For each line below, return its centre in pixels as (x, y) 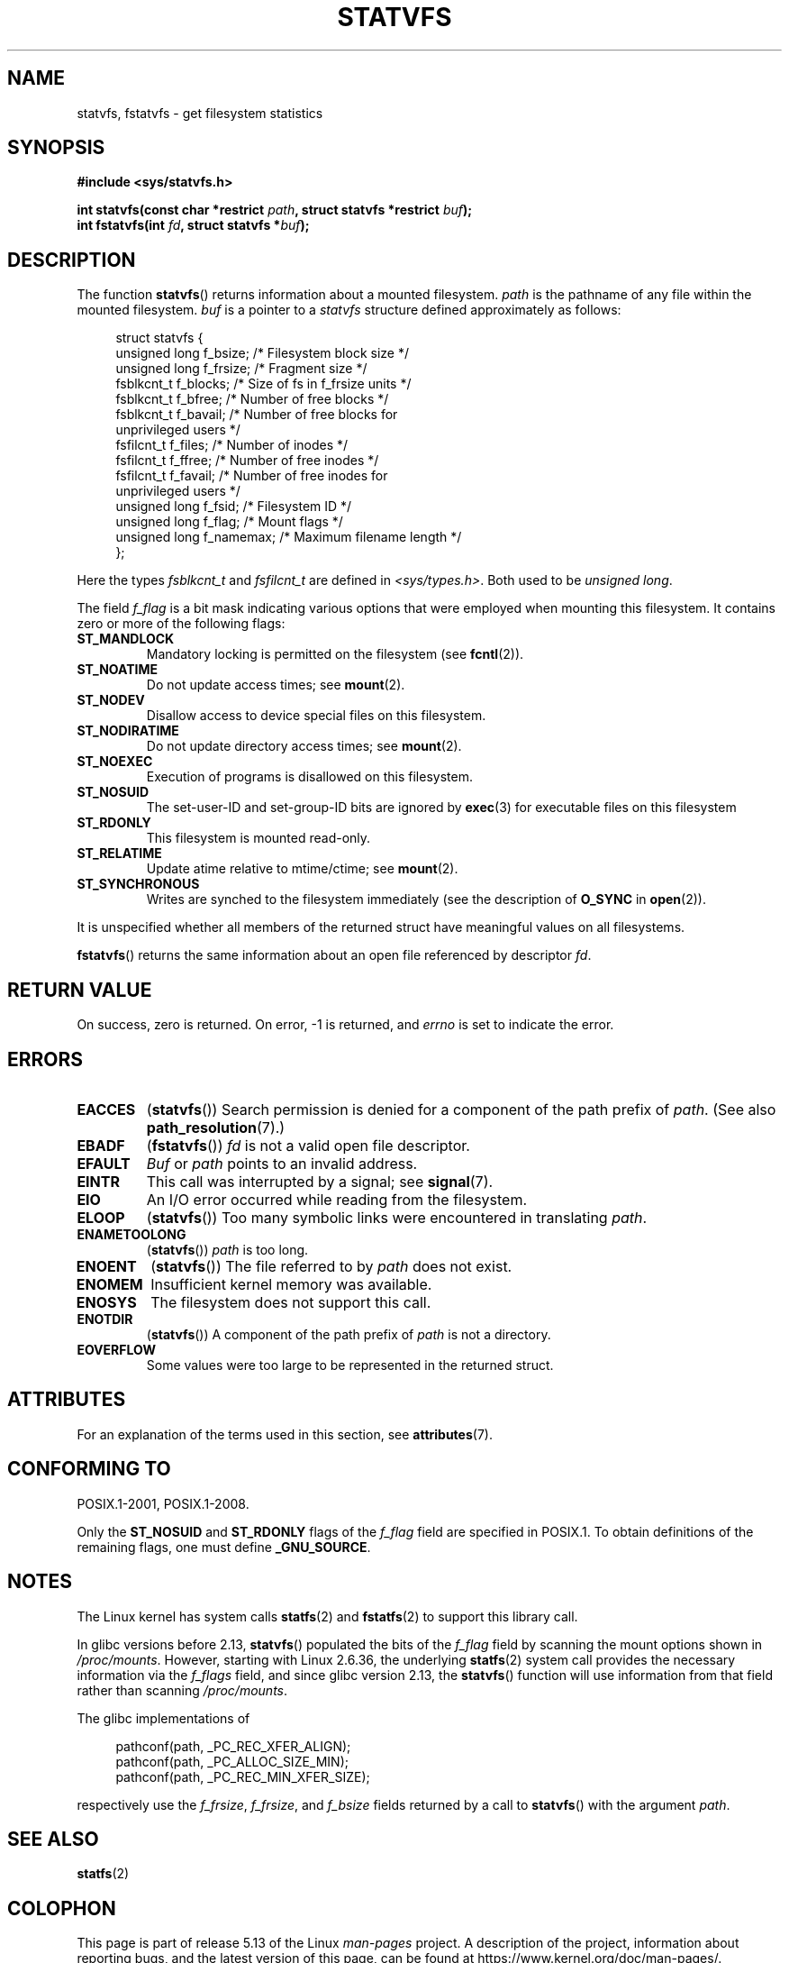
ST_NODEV (111, 700)
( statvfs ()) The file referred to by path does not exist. (331, 1266)
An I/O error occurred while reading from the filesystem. (337, 1199)
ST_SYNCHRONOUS (138, 884)
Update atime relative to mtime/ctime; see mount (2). (302, 869)
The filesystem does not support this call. (291, 1302)
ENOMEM (109, 1284)
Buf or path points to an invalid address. (282, 1163)
